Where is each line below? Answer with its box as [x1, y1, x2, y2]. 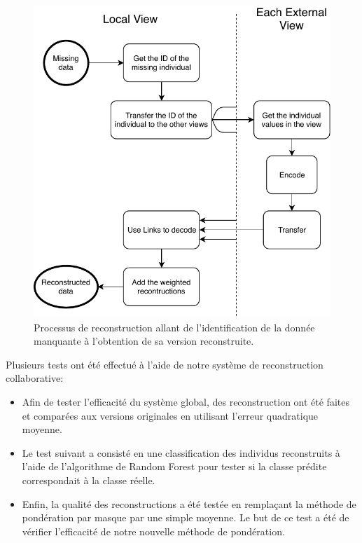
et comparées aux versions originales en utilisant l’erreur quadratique [22, 408, 319, 422]
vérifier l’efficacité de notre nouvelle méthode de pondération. [22, 523, 285, 538]
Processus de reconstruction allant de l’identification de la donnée [34, 319, 315, 334]
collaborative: [6, 371, 64, 385]
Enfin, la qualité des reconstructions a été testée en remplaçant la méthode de [22, 496, 356, 511]
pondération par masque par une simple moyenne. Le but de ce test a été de [22, 510, 349, 525]
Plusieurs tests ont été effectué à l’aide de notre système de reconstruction [6, 357, 323, 371]
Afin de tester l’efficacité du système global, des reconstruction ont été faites [22, 394, 349, 409]
